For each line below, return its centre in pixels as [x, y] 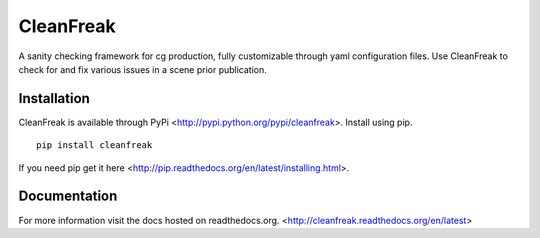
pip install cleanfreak [94, 145]
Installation [54, 98]
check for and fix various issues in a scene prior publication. [142, 69]
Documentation [68, 196]
